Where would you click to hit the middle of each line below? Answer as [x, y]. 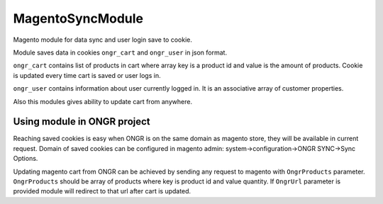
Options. [26, 159]
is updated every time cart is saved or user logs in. [87, 75]
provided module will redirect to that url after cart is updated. [102, 191]
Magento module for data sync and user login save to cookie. [103, 40]
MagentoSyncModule [78, 18]
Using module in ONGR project [82, 121]
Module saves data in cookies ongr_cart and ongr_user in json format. [120, 52]
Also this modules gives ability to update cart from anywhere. [103, 101]
